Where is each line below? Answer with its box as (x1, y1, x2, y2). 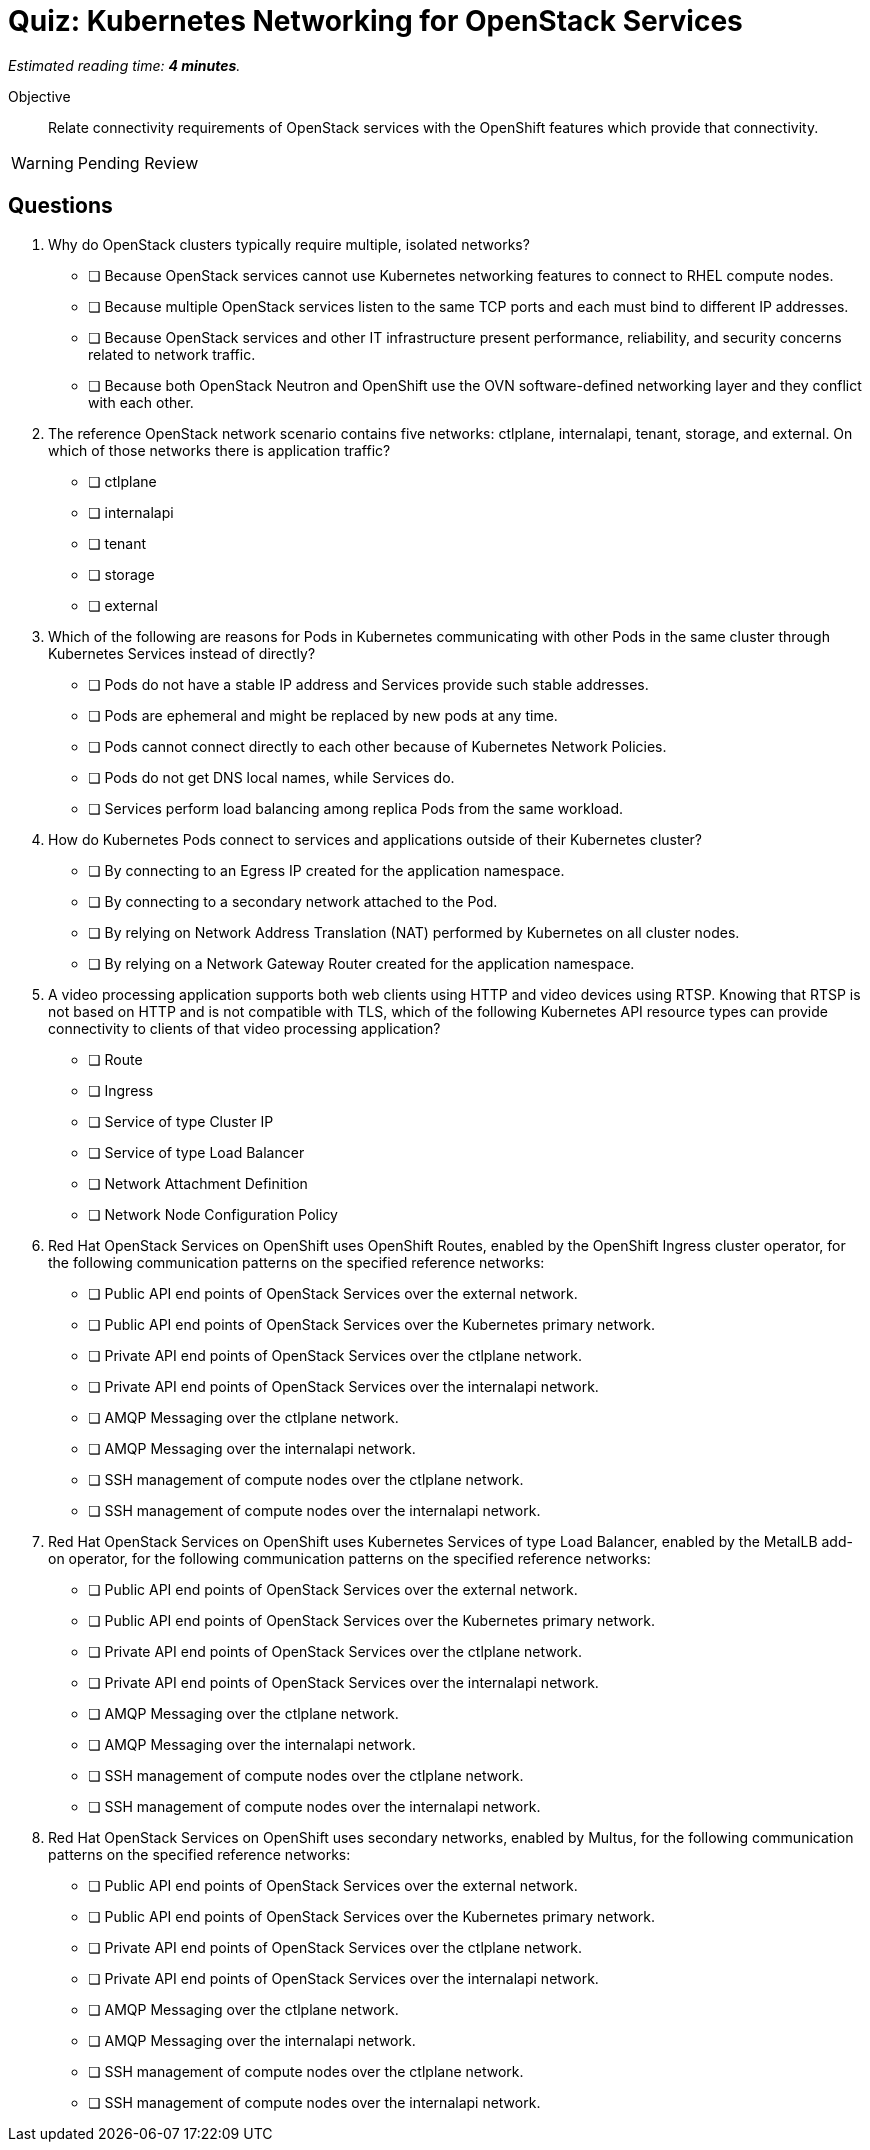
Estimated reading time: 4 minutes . (8, 56, 241, 74)
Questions (8, 193, 113, 219)
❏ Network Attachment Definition (88, 1174, 308, 1192)
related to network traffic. (88, 345, 256, 363)
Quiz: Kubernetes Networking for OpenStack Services (8, 4, 743, 38)
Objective (8, 87, 71, 105)
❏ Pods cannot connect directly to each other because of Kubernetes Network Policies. (88, 737, 667, 755)
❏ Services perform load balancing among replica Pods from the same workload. (88, 799, 624, 817)
